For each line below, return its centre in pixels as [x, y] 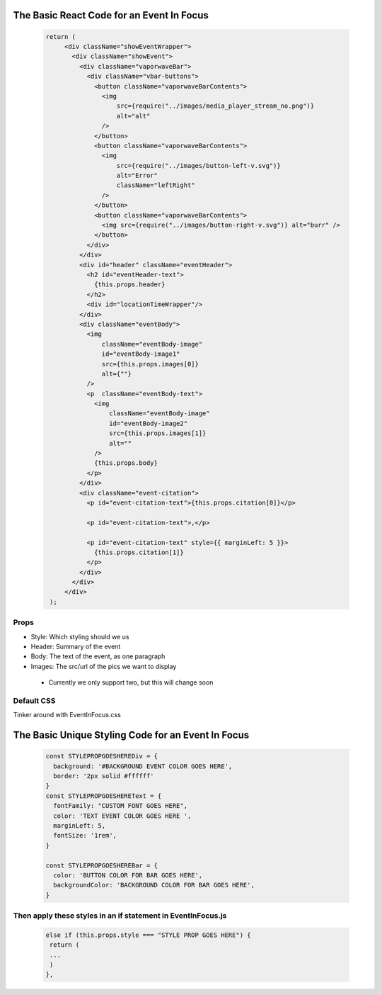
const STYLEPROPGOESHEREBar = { [102, 865]
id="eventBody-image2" [148, 423]
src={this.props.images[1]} [157, 433]
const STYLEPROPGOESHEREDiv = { [102, 756]
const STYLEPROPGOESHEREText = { [104, 796]
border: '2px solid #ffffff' [104, 776]
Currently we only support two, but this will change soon [131, 682]
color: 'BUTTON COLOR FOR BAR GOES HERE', [128, 875]
